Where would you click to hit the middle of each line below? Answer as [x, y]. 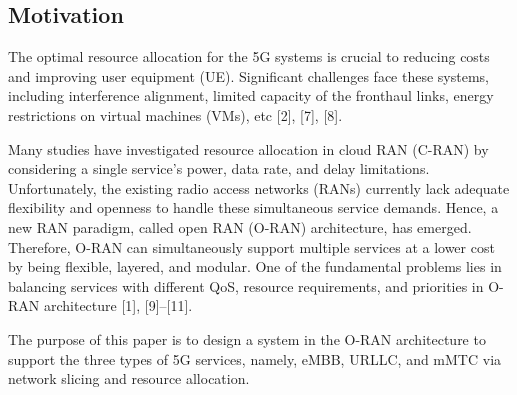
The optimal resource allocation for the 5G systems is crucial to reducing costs [249, 56]
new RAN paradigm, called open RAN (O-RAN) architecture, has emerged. [240, 226]
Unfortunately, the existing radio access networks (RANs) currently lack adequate [259, 187]
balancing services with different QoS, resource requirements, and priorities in [246, 285]
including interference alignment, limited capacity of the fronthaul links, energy [251, 95]
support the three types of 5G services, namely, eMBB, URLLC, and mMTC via [255, 358]
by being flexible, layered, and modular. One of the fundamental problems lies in [255, 266]
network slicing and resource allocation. [129, 378]
